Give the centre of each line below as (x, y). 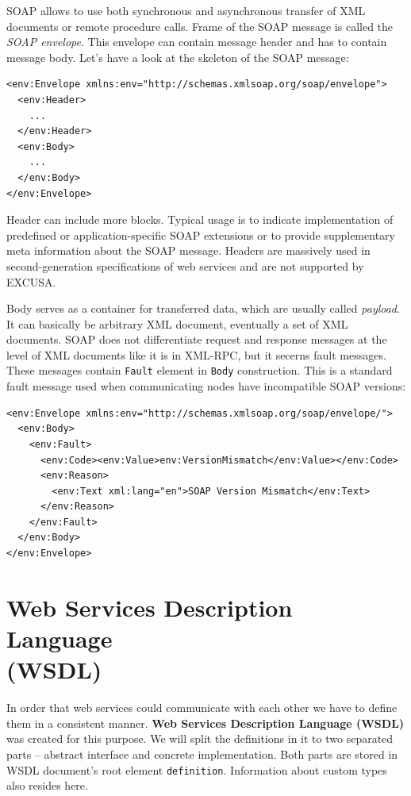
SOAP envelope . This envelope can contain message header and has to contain (197, 42)
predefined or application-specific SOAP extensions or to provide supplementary (201, 235)
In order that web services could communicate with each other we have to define (202, 708)
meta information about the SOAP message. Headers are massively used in (188, 250)
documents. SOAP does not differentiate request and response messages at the (197, 339)
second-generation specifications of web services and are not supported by (185, 265)
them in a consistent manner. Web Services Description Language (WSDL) (205, 723)
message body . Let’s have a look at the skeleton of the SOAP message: (178, 57)
